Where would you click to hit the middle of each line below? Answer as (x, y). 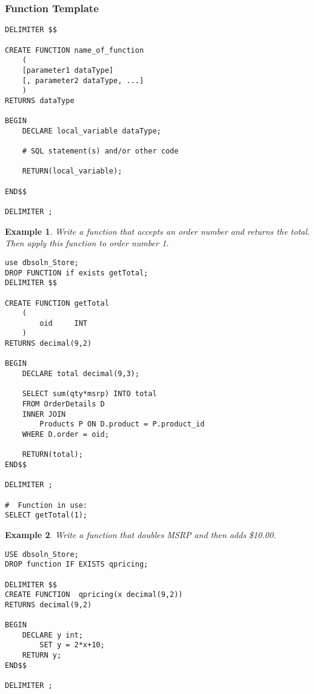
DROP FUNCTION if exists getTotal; (77, 273)
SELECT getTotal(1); (46, 515)
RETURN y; (42, 655)
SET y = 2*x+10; (72, 645)
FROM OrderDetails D (63, 404)
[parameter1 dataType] (68, 70)
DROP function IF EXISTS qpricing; (77, 564)
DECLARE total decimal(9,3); (81, 374)
